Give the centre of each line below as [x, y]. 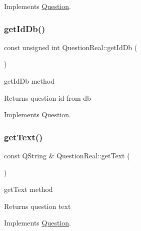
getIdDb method [29, 81]
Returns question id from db [47, 97]
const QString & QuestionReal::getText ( [67, 155]
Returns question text [37, 206]
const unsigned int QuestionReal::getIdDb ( [71, 47]
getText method [28, 189]
